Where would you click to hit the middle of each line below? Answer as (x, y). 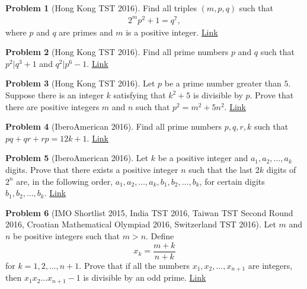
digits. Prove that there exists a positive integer (92, 170)
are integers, (270, 265)
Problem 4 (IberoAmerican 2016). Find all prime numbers (114, 126)
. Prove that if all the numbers (134, 265)
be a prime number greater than (223, 83)
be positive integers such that (66, 236)
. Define (160, 236)
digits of (281, 170)
